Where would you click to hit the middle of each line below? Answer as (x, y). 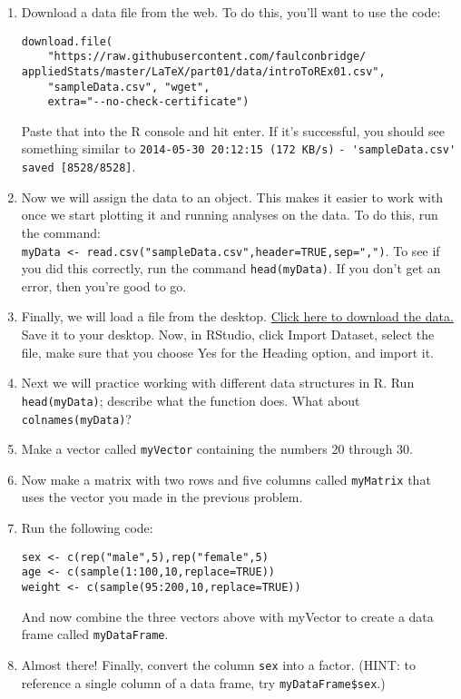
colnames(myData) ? (76, 418)
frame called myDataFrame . (95, 634)
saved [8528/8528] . (78, 167)
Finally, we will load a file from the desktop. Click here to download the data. (237, 316)
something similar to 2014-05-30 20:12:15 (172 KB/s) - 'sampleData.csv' (239, 148)
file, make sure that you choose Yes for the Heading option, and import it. (227, 352)
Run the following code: (87, 528)
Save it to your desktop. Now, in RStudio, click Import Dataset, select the (228, 335)
